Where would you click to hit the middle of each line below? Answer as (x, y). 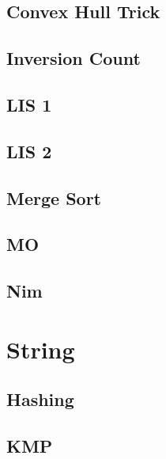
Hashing (40, 399)
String (41, 349)
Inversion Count (74, 58)
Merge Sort (54, 197)
